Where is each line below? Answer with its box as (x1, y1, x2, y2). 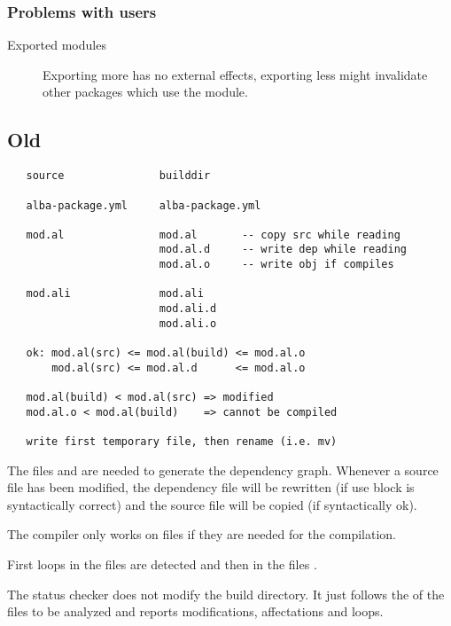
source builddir (26, 169, 211, 183)
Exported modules (7, 35, 106, 54)
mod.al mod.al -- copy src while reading (26, 228, 400, 241)
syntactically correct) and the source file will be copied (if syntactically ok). (7, 495, 417, 513)
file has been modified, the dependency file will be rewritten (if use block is (7, 478, 415, 497)
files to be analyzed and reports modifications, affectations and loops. (7, 602, 384, 621)
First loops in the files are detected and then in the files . (7, 555, 317, 574)
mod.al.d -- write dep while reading (159, 243, 408, 256)
